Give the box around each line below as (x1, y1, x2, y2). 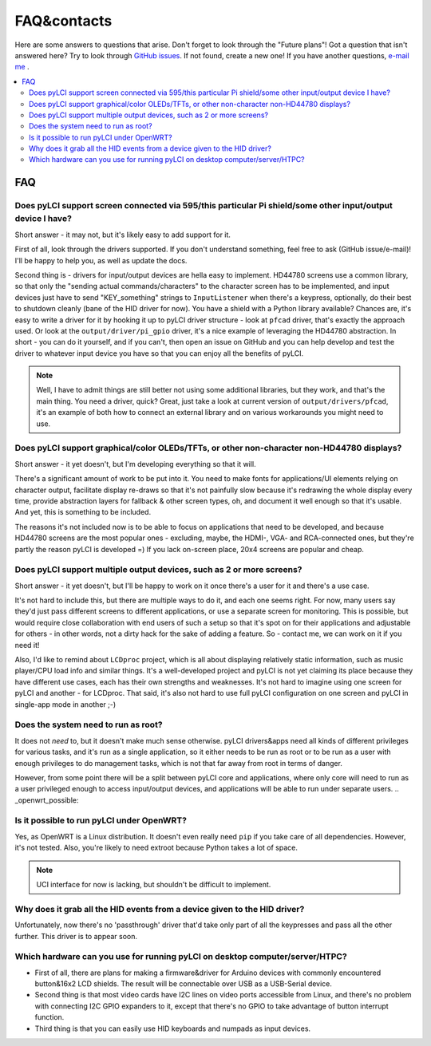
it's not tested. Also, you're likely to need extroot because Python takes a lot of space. (14, 843, 299, 853)
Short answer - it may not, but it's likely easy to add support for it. (14, 230, 231, 239)
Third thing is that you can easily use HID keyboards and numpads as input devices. (34, 1024, 311, 1033)
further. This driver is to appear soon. (14, 931, 138, 941)
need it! (14, 640, 40, 649)
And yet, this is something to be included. (14, 507, 152, 517)
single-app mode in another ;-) (14, 699, 117, 709)
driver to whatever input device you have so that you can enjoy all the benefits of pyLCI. (14, 348, 304, 358)
